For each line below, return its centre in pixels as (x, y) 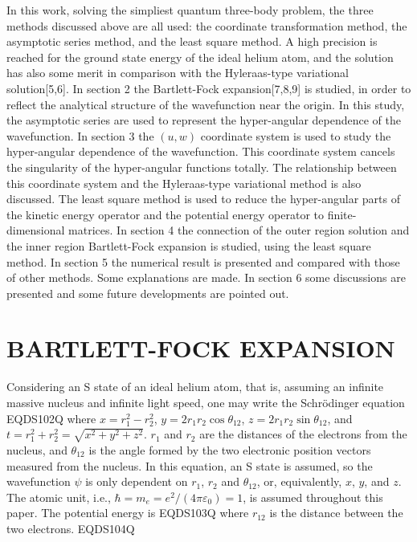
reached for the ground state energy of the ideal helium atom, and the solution (200, 57)
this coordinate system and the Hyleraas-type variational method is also (184, 183)
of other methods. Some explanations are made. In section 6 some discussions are (206, 277)
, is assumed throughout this (313, 497)
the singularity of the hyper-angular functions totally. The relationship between (202, 167)
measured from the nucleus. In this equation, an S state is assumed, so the (190, 465)
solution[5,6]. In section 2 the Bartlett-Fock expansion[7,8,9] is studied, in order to (209, 88)
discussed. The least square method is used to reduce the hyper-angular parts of (204, 199)
